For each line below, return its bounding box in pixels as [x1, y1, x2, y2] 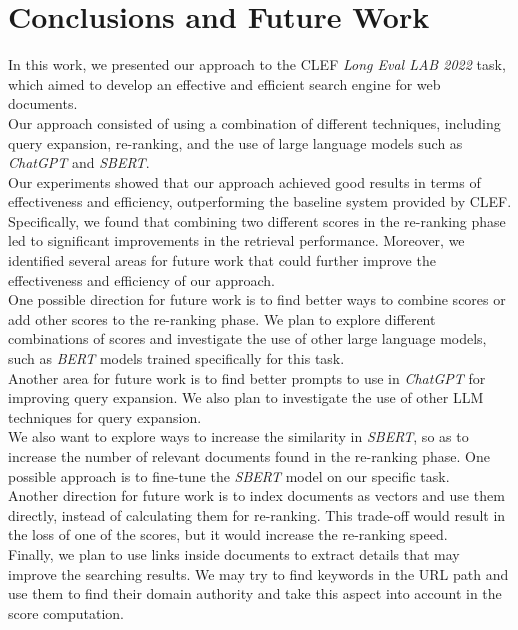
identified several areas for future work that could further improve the [8, 250, 436, 271]
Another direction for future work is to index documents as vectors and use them [8, 485, 505, 506]
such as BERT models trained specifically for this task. [8, 348, 345, 369]
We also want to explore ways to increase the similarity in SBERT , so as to [8, 426, 469, 447]
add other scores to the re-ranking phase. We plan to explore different [8, 308, 436, 329]
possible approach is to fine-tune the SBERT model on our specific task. [8, 465, 450, 486]
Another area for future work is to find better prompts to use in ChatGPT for [8, 367, 486, 388]
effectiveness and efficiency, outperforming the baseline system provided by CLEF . [8, 191, 512, 212]
